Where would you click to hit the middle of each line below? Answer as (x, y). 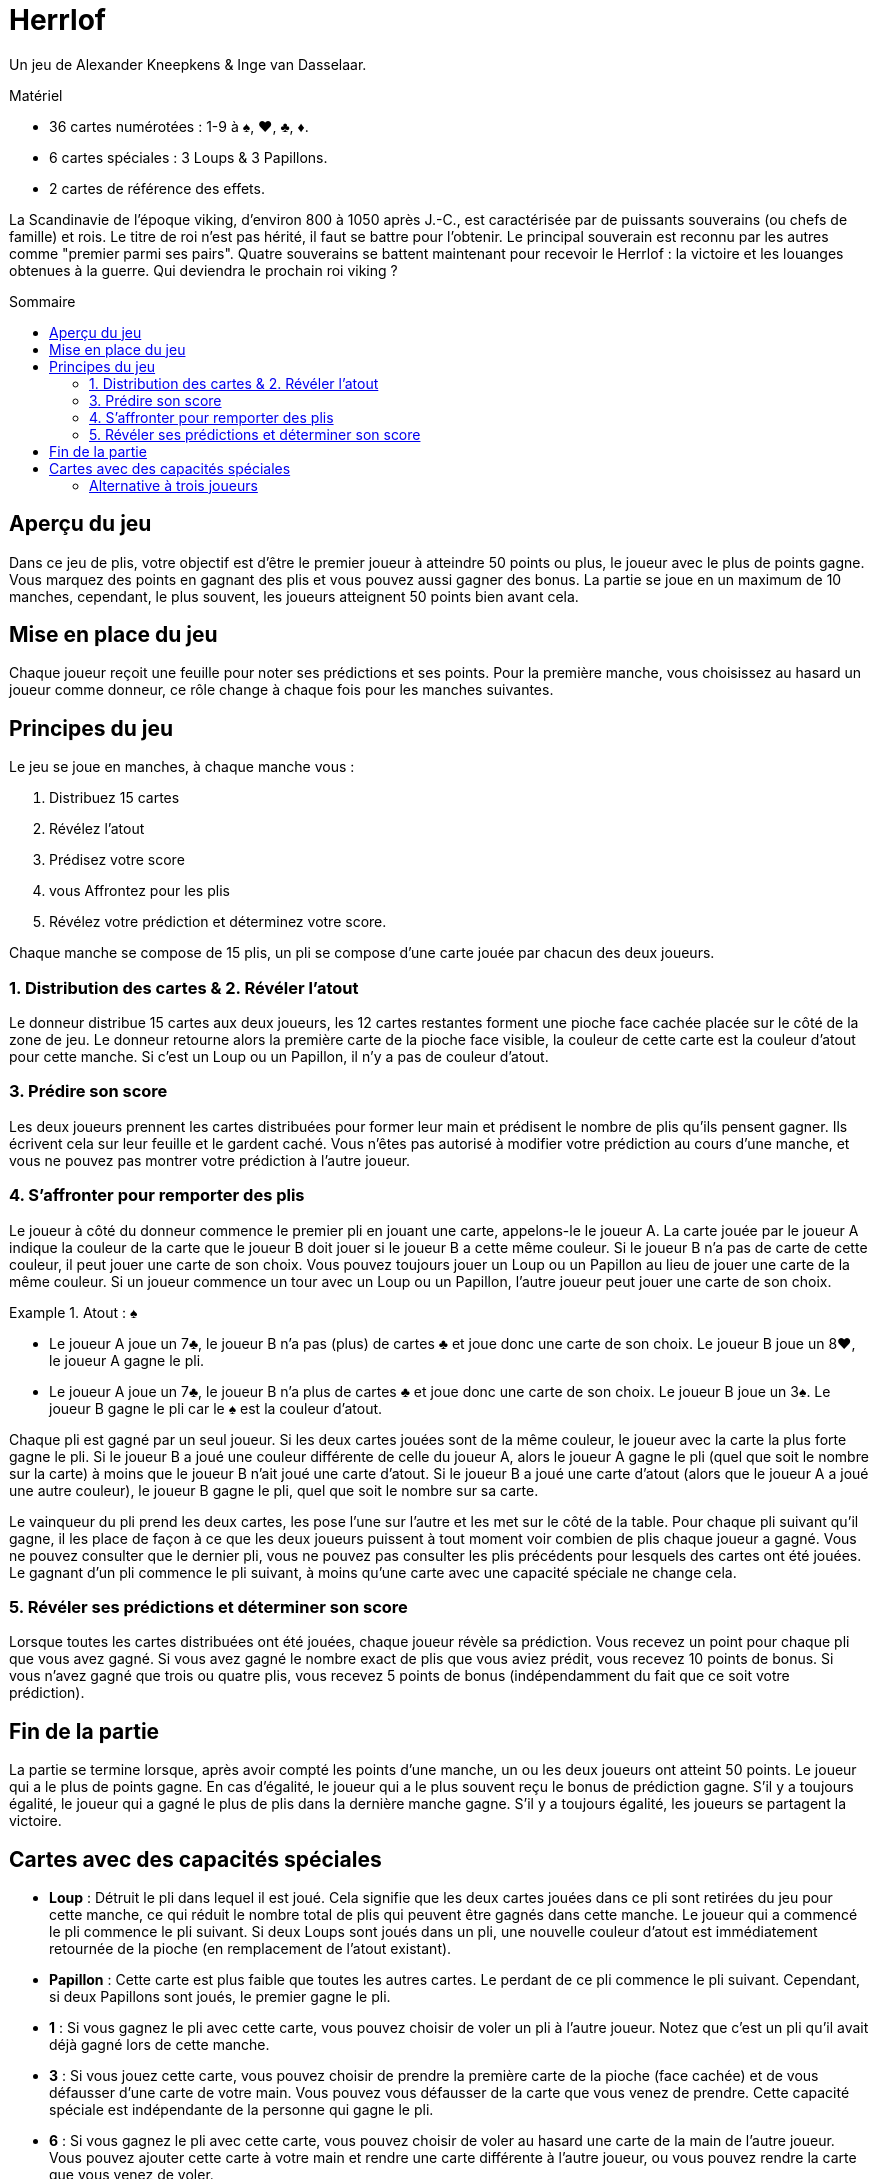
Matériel (36, 95)
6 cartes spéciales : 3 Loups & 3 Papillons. (188, 157)
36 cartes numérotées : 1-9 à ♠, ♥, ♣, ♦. (179, 126)
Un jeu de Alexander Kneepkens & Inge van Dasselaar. (188, 64)
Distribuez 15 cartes (114, 798)
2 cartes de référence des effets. (157, 188)
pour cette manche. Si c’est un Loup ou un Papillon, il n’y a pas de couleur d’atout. (279, 1057)
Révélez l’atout (97, 829)
